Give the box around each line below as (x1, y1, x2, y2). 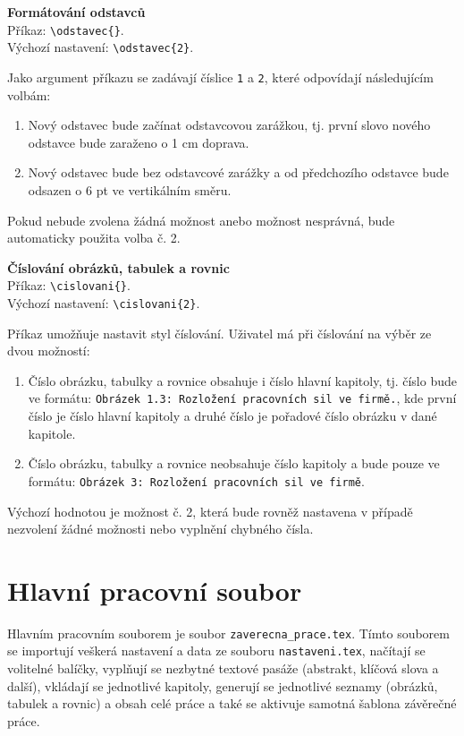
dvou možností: (7, 341, 90, 360)
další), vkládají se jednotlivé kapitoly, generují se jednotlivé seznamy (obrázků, (7, 676, 438, 695)
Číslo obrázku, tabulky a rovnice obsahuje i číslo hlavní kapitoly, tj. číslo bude (28, 371, 457, 389)
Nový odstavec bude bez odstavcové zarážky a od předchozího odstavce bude (28, 163, 449, 182)
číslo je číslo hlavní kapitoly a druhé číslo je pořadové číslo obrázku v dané (28, 407, 437, 425)
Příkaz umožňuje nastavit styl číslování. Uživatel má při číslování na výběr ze (7, 323, 432, 342)
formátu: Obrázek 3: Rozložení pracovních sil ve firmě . (28, 471, 365, 490)
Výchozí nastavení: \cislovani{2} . (7, 293, 200, 312)
